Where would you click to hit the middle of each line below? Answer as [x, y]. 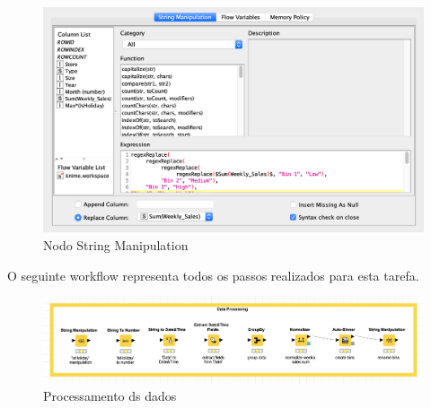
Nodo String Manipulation [116, 244]
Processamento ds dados [110, 396]
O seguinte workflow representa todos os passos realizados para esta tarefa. [213, 275]
